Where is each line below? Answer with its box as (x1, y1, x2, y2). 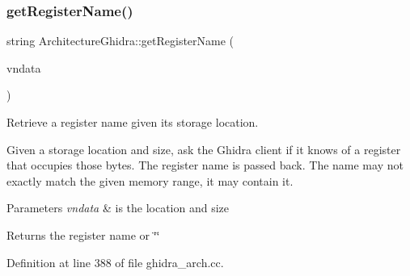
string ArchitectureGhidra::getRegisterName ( (6, 32, 235, 49)
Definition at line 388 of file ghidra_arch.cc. (6, 253, 224, 270)
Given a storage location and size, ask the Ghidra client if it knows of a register (6, 140, 401, 157)
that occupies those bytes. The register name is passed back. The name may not (6, 157, 404, 174)
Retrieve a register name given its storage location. (6, 114, 259, 130)
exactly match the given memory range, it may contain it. (6, 172, 294, 189)
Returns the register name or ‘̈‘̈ (6, 226, 160, 243)
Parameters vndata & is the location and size (6, 199, 230, 216)
